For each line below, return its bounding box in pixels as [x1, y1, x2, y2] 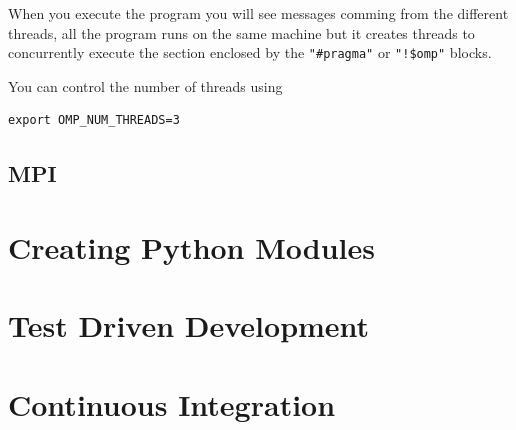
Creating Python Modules [8, 227, 375, 267]
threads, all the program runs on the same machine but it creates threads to [8, 22, 475, 43]
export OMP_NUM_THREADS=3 [8, 113, 180, 128]
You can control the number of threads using [8, 75, 283, 96]
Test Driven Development [8, 305, 370, 346]
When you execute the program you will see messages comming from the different [8, 3, 509, 23]
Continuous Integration [8, 383, 336, 424]
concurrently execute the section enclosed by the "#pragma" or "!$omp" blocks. [8, 42, 492, 63]
